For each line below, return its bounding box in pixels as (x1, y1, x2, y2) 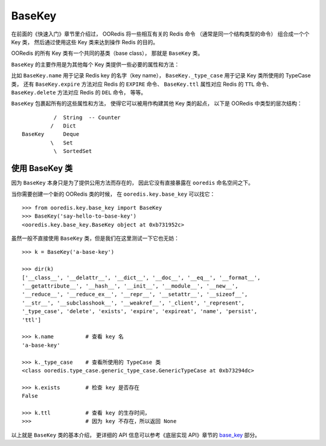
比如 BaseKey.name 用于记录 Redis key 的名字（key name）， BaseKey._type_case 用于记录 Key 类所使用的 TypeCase (11, 72, 311, 79)
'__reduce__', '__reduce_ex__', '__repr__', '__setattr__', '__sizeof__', (22, 291, 248, 298)
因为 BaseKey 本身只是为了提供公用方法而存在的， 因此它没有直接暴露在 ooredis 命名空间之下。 (11, 179, 254, 187)
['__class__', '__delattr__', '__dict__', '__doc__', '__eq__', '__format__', (22, 274, 261, 281)
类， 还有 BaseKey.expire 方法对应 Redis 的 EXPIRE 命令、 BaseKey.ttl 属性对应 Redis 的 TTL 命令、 (11, 80, 272, 88)
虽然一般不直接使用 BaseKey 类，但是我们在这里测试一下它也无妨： (11, 234, 179, 242)
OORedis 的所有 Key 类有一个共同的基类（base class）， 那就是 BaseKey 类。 (11, 50, 203, 57)
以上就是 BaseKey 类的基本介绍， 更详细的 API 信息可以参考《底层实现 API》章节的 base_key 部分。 (11, 431, 261, 438)
